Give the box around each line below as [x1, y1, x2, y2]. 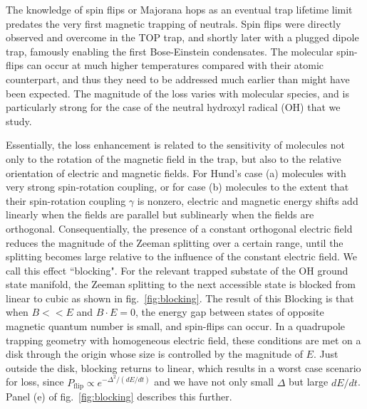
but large [288, 374, 329, 389]
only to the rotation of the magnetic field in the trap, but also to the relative [6, 151, 341, 166]
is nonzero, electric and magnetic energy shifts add [137, 193, 358, 208]
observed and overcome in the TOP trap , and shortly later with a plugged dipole [6, 30, 359, 45]
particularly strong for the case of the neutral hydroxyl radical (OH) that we [6, 100, 341, 115]
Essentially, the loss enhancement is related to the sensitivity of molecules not [6, 137, 346, 152]
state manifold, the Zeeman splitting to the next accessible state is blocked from [6, 277, 356, 292]
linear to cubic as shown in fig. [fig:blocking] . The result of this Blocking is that [6, 290, 354, 305]
